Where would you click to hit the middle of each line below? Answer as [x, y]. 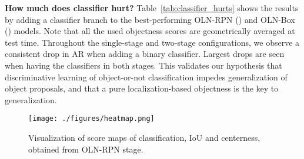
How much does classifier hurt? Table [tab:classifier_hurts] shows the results [152, 8]
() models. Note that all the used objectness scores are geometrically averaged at [150, 31]
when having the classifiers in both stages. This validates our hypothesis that [143, 65]
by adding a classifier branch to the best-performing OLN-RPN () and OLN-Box [150, 19]
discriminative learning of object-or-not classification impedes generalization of [146, 77]
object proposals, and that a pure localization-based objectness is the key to [142, 88]
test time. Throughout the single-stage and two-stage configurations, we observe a [152, 42]
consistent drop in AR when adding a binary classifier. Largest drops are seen [145, 54]
